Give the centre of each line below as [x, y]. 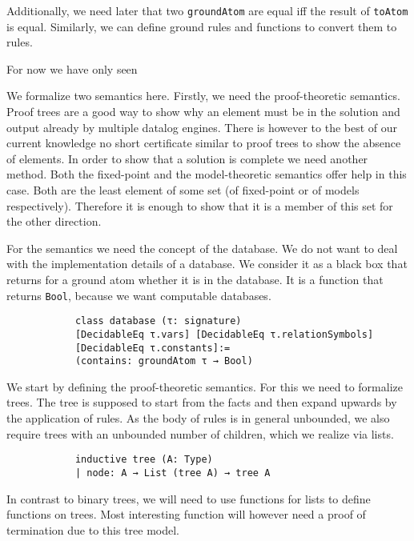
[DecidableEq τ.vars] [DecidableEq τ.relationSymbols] [224, 334]
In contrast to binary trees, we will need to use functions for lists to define [189, 498]
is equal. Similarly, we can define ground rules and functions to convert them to [202, 26]
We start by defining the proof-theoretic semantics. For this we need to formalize [205, 386]
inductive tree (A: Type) [144, 460]
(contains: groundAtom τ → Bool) [164, 361]
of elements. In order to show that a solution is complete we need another [187, 158]
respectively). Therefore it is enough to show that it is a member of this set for [200, 205]
